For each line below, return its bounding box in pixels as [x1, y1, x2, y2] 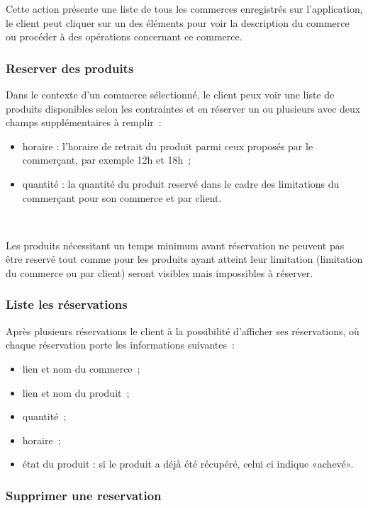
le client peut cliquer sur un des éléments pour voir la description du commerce [6, 15, 350, 30]
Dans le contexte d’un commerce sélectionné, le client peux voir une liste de [6, 87, 335, 101]
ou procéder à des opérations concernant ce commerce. [6, 29, 242, 44]
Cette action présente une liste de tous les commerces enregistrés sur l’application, [6, 1, 363, 16]
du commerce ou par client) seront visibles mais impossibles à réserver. [6, 265, 313, 280]
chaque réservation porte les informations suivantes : [6, 337, 235, 352]
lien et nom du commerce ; [22, 361, 140, 376]
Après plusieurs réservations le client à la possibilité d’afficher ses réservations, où [6, 323, 359, 338]
